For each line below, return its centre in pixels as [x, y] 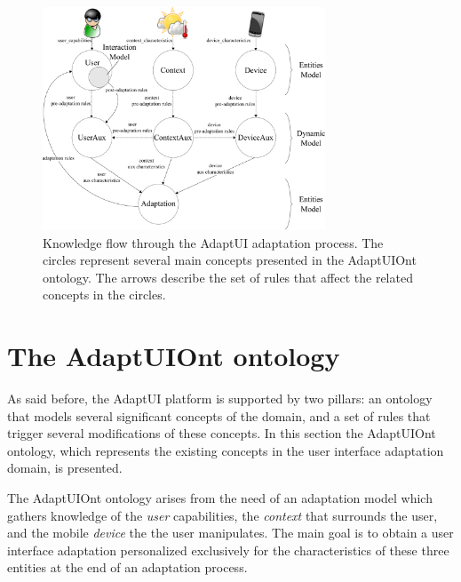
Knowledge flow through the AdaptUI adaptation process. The [213, 242]
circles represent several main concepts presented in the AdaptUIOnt [230, 260]
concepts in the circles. [104, 295]
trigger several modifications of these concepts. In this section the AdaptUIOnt [222, 433]
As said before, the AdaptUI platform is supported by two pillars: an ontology [220, 399]
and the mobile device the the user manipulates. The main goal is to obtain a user [230, 533]
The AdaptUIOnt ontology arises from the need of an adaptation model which [220, 497]
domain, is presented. [65, 468]
